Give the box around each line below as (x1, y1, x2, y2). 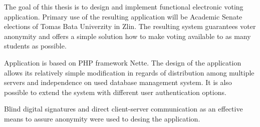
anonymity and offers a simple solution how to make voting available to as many (4, 30, 251, 41)
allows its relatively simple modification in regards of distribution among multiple (4, 67, 254, 77)
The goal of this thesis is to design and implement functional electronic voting (4, 1, 243, 11)
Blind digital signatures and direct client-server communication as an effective (4, 103, 243, 114)
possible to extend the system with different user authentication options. (4, 86, 226, 97)
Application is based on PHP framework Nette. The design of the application (4, 57, 241, 67)
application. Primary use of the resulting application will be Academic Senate (4, 11, 242, 21)
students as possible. (4, 40, 67, 51)
